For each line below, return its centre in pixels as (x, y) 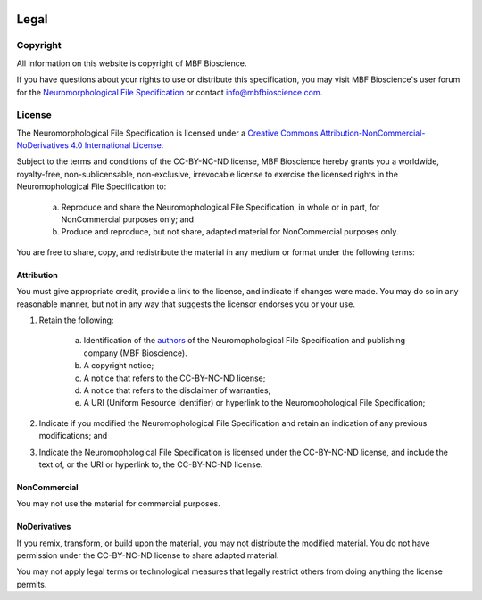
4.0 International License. (117, 145)
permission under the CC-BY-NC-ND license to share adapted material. (148, 555)
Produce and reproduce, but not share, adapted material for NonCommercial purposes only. (230, 232)
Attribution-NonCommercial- (373, 133)
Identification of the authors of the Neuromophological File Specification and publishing (245, 341)
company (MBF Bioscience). (135, 353)
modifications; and (73, 436)
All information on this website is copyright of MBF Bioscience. (132, 63)
